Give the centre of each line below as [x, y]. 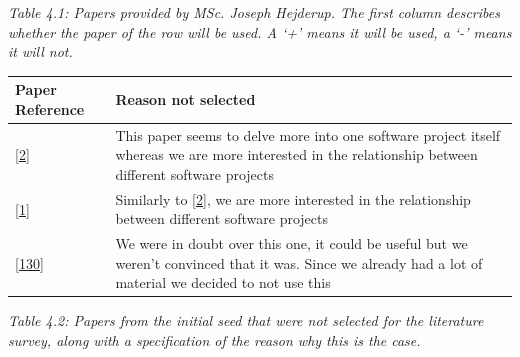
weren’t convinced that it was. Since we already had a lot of [299, 262]
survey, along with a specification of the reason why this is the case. [214, 340]
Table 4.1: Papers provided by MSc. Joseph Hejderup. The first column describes [254, 12]
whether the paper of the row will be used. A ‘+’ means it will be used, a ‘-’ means [260, 31]
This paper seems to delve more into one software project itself [308, 134]
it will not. [40, 51]
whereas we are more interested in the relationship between [296, 154]
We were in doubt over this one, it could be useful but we [291, 243]
